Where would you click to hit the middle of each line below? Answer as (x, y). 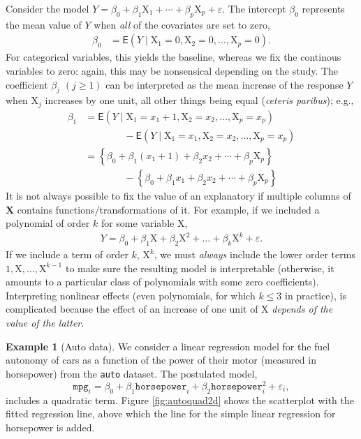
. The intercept (254, 8)
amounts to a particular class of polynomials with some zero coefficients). (162, 282)
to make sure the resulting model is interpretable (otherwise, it (200, 268)
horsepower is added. (50, 427)
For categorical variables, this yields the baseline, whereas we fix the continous (174, 57)
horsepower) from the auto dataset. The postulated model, (132, 373)
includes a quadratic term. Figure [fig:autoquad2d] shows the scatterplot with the (180, 400)
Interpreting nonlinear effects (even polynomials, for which (131, 295)
